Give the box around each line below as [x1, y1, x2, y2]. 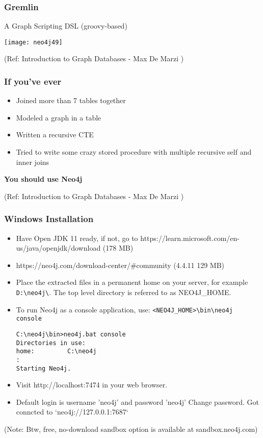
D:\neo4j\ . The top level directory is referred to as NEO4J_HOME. [16, 287, 231, 298]
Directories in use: [16, 339, 86, 347]
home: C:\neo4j [16, 348, 97, 355]
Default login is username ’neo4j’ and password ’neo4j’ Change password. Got [16, 396, 259, 407]
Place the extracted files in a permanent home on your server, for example [16, 277, 248, 287]
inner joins [16, 156, 49, 167]
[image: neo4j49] [4, 38, 63, 46]
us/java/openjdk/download [16, 242, 101, 253]
